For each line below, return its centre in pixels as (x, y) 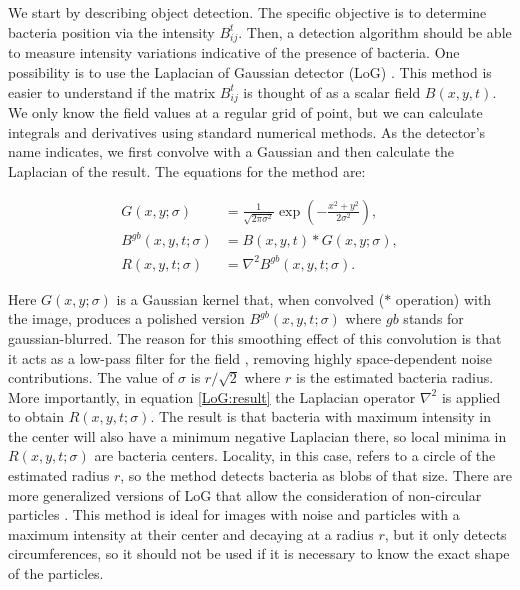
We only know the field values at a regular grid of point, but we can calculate (245, 112)
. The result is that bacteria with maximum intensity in (321, 416)
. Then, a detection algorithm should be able (375, 31)
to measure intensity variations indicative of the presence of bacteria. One (234, 52)
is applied (471, 396)
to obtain (36, 416)
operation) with (443, 298)
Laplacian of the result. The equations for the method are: (187, 171)
